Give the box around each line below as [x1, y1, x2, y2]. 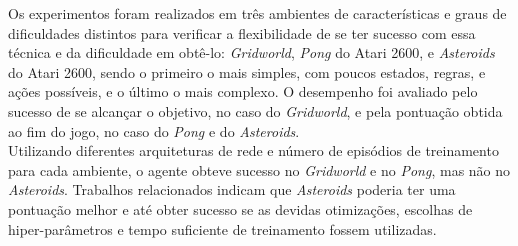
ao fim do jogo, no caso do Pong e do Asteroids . [8, 120, 300, 141]
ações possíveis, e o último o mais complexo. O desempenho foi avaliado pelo [8, 81, 478, 102]
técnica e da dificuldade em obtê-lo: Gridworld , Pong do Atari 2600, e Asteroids [8, 42, 495, 63]
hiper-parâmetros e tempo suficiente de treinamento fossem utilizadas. [8, 218, 437, 239]
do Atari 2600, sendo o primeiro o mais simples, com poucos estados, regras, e [8, 61, 486, 82]
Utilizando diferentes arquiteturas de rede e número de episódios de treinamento [8, 140, 499, 161]
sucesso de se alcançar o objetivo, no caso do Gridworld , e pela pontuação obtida [8, 100, 503, 121]
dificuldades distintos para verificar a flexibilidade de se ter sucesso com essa [8, 22, 476, 43]
